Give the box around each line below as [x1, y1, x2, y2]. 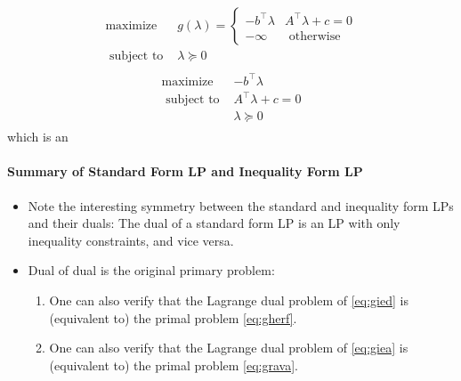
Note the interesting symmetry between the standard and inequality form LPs [28, 196, 454, 215]
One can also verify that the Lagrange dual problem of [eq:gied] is [49, 290, 408, 309]
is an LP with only [298, 214, 400, 232]
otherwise [288, 29, 341, 43]
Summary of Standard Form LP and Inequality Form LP [7, 162, 363, 181]
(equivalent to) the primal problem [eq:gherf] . [49, 308, 297, 327]
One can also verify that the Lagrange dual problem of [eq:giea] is [49, 338, 408, 357]
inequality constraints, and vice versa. [28, 231, 234, 249]
